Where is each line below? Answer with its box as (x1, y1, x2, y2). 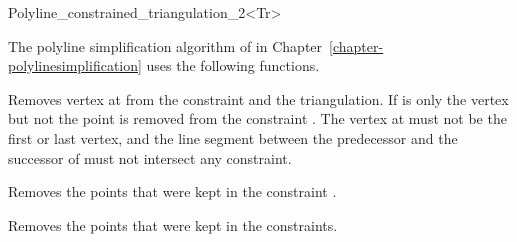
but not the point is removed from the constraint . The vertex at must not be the (8, 108, 507, 129)
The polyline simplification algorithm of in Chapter (8, 35, 323, 56)
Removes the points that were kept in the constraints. (8, 214, 338, 235)
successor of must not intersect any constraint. (8, 147, 292, 168)
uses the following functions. (146, 55, 320, 76)
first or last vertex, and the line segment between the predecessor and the (8, 127, 458, 148)
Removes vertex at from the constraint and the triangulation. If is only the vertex (8, 88, 509, 109)
